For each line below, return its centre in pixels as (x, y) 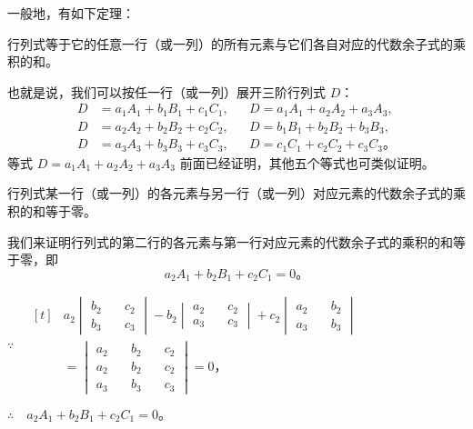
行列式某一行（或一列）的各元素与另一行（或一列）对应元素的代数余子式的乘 (236, 193)
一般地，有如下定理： (71, 13)
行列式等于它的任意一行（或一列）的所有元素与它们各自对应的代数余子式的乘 (236, 43)
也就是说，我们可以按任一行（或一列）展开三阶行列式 (166, 91)
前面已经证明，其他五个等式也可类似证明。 (307, 162)
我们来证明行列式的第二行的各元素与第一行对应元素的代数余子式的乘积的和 (230, 241)
